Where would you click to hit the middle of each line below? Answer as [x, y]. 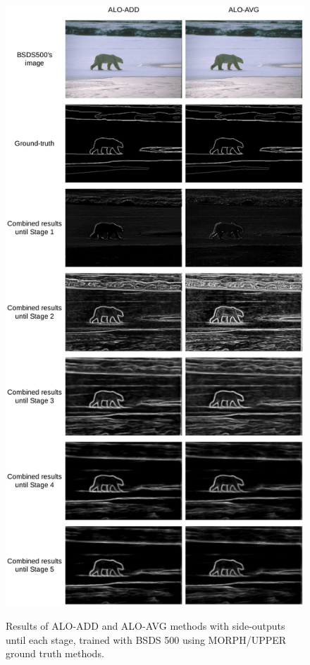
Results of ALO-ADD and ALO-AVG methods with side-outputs [145, 625]
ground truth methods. [55, 653]
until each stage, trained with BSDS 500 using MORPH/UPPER [146, 639]
